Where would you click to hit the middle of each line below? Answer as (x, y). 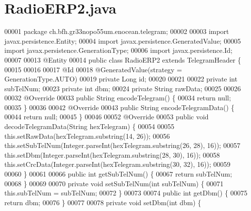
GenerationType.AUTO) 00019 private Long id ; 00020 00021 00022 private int (121, 79)
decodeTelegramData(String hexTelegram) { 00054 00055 (89, 126)
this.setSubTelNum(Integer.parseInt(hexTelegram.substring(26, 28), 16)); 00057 (122, 145)
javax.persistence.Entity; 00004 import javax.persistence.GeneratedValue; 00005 (123, 41)
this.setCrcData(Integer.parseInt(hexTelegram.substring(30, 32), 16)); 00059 (117, 164)
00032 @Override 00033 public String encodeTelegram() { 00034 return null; (118, 98)
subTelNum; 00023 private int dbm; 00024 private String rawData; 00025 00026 (123, 88)
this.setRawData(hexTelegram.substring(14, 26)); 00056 (87, 136)
